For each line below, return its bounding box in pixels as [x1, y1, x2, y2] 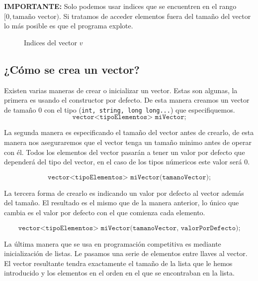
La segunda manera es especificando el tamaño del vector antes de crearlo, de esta [4, 127, 254, 138]
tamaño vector [12, 13, 57, 20]
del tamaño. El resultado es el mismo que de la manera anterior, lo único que [4, 197, 239, 208]
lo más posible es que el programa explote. [4, 20, 133, 31]
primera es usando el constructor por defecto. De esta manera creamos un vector [4, 95, 250, 105]
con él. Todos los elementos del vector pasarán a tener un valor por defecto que [4, 146, 245, 157]
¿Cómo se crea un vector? [4, 61, 140, 77]
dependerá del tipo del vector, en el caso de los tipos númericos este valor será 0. [4, 156, 250, 167]
